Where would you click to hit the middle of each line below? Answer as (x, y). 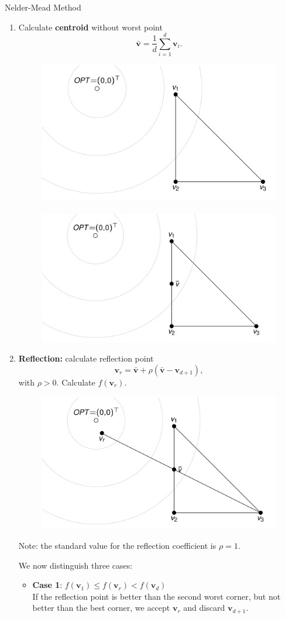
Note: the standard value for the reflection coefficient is (117, 545)
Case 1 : (47, 585)
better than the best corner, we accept (101, 608)
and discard (204, 608)
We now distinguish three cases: (75, 565)
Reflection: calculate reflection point (86, 358)
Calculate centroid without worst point (90, 27)
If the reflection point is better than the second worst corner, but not (157, 596)
